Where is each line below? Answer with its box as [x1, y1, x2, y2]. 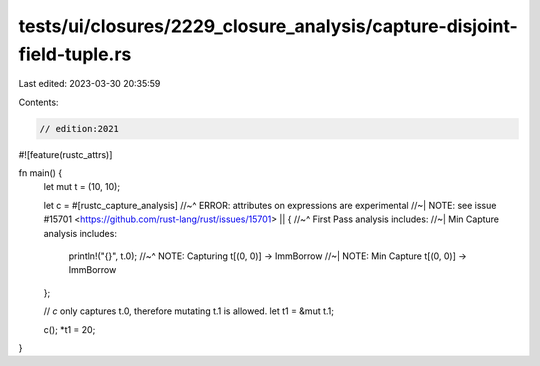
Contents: [18, 96, 59, 108]
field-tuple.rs [18, 43, 132, 65]
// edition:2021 [39, 123, 120, 134]
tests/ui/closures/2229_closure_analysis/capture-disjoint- [18, 15, 519, 37]
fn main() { [18, 167, 63, 179]
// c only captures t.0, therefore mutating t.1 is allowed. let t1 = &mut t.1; [43, 305, 335, 317]
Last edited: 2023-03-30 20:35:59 [18, 78, 161, 90]
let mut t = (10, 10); [43, 181, 120, 193]
